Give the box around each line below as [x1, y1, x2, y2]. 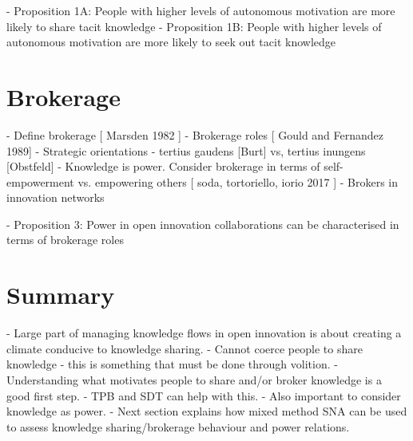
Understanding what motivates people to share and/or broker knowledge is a [6, 371, 382, 388]
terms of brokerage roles [6, 231, 124, 248]
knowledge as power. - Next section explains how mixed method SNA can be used [6, 403, 407, 419]
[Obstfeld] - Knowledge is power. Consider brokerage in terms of [6, 158, 320, 175]
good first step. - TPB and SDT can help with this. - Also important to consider [6, 387, 401, 404]
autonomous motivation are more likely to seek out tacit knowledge [6, 33, 336, 50]
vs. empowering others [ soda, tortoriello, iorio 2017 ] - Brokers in [77, 173, 398, 190]
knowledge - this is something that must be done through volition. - [6, 356, 338, 372]
